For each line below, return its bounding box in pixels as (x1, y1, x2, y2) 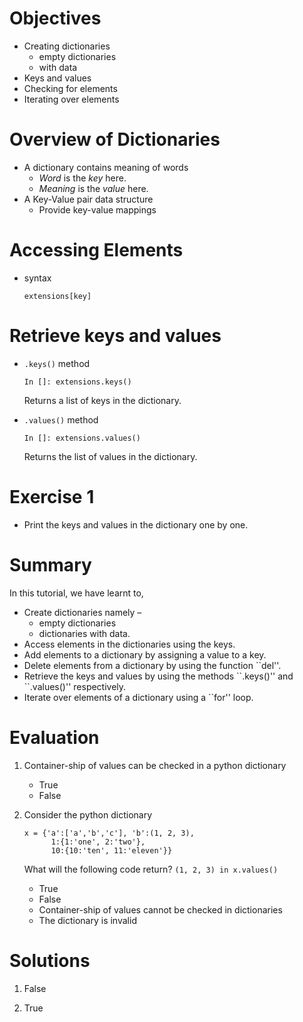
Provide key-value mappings (38, 203, 157, 216)
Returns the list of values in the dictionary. (23, 450, 198, 462)
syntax (23, 272, 52, 284)
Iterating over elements (23, 93, 120, 105)
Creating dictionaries (23, 40, 111, 52)
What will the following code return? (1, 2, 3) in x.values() (23, 863, 279, 875)
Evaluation (9, 726, 100, 749)
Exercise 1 (9, 485, 95, 508)
